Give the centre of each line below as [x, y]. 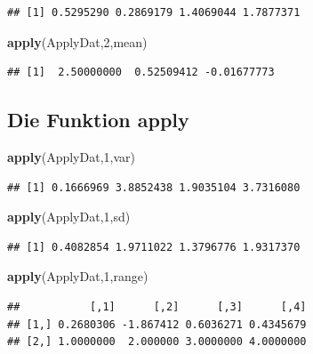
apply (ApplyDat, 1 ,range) [78, 276]
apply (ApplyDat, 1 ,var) [71, 156]
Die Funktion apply [98, 120]
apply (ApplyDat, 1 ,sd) [69, 217]
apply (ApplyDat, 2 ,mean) [77, 41]
